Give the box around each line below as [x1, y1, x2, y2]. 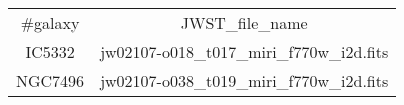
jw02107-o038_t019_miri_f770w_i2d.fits [100, 69, 389, 92]
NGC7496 [16, 69, 85, 92]
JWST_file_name [180, 11, 308, 34]
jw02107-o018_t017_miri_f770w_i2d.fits [100, 40, 389, 63]
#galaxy [20, 11, 80, 34]
